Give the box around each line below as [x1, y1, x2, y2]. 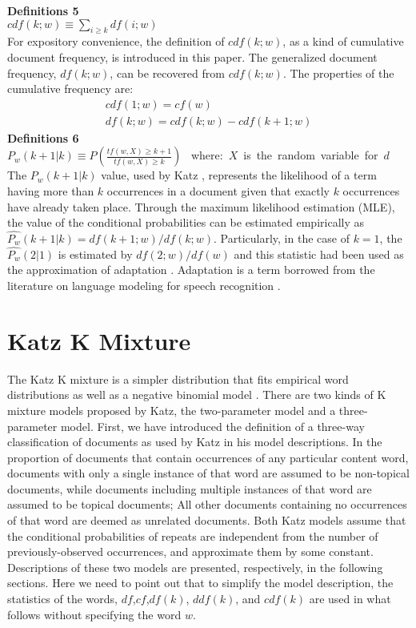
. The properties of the [282, 64, 394, 81]
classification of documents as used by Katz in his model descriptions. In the [7, 433, 382, 450]
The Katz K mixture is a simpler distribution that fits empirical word [7, 370, 349, 387]
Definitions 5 [7, 2, 79, 18]
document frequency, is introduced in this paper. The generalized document [7, 48, 378, 65]
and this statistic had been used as [234, 245, 404, 262]
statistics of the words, [7, 590, 118, 607]
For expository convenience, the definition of [7, 33, 225, 50]
